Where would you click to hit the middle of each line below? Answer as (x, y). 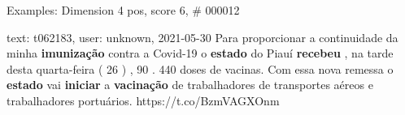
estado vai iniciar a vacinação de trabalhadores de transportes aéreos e (190, 85)
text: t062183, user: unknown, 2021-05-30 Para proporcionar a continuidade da (202, 37)
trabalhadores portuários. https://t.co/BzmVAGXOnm (143, 100)
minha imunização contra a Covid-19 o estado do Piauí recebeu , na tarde (200, 53)
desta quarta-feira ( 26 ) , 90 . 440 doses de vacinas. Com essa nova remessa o (200, 68)
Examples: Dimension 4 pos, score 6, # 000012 (123, 10)
